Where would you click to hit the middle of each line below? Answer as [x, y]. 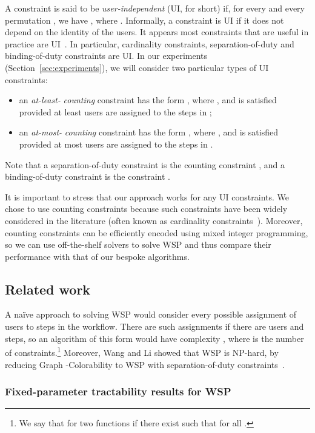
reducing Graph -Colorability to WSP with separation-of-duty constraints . [145, 364]
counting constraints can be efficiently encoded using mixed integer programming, [157, 232]
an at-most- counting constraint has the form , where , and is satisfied [148, 132]
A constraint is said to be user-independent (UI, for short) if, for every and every [155, 8]
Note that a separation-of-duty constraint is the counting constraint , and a [145, 164]
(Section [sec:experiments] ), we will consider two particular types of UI [137, 67]
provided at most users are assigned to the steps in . [116, 144]
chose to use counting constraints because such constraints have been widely [146, 209]
